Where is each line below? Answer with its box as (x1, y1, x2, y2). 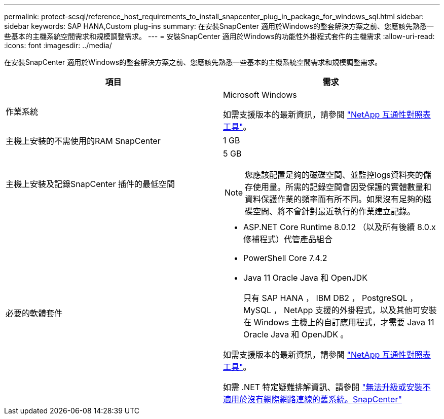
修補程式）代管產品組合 (243, 234, 333, 244)
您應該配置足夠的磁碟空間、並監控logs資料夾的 (245, 170, 423, 180)
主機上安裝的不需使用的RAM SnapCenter (6, 136, 161, 146)
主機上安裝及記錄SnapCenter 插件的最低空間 (6, 179, 175, 189)
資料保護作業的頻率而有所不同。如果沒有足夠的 (245, 194, 424, 204)
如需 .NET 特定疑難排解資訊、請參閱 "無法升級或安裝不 (223, 382, 431, 392)
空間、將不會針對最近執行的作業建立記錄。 (253, 206, 416, 216)
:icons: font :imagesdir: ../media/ (4, 41, 112, 50)
